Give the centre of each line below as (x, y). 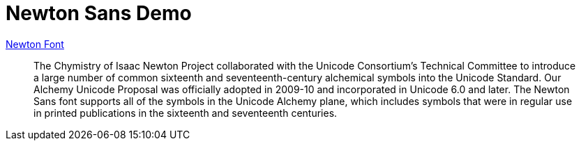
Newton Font (35, 44)
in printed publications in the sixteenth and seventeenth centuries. (186, 113)
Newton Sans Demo (99, 13)
